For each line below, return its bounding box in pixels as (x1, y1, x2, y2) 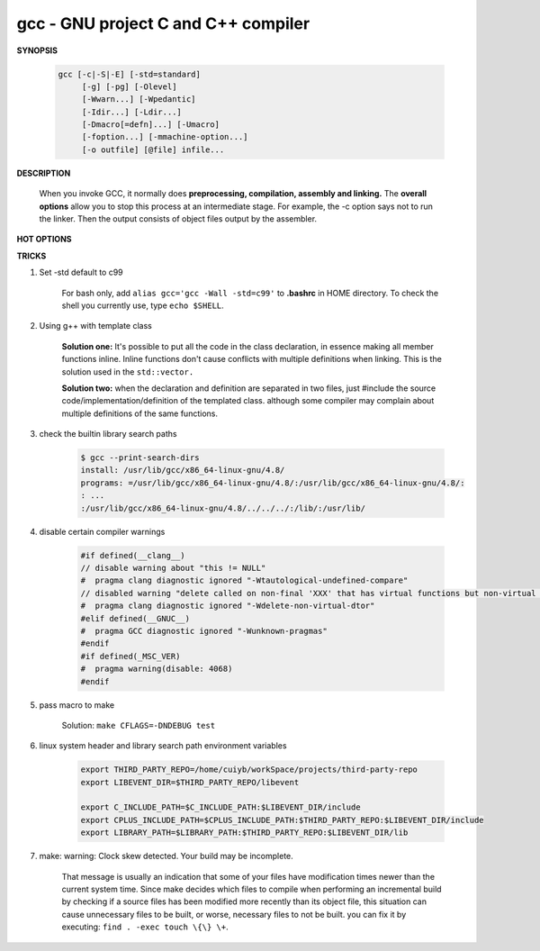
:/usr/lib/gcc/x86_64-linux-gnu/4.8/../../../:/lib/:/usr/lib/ (80, 503, 366, 513)
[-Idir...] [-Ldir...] (81, 106, 182, 117)
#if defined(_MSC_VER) (80, 651, 181, 661)
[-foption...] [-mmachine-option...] (81, 131, 248, 142)
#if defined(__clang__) (80, 550, 186, 560)
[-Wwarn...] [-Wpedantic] (81, 95, 197, 104)
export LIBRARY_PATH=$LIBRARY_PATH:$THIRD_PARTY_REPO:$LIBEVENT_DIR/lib (80, 828, 409, 838)
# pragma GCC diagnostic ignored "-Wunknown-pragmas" (80, 626, 328, 636)
